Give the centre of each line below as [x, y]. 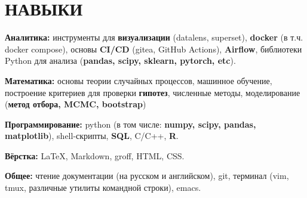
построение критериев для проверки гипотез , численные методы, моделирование [153, 92]
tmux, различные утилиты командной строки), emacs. [103, 188]
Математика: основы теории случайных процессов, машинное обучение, [139, 80]
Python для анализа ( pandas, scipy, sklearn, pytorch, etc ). [120, 61]
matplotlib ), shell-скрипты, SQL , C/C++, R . [92, 136]
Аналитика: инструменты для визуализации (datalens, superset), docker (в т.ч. [154, 37]
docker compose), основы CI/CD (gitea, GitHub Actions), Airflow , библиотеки [153, 49]
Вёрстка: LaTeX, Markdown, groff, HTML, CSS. [95, 155]
